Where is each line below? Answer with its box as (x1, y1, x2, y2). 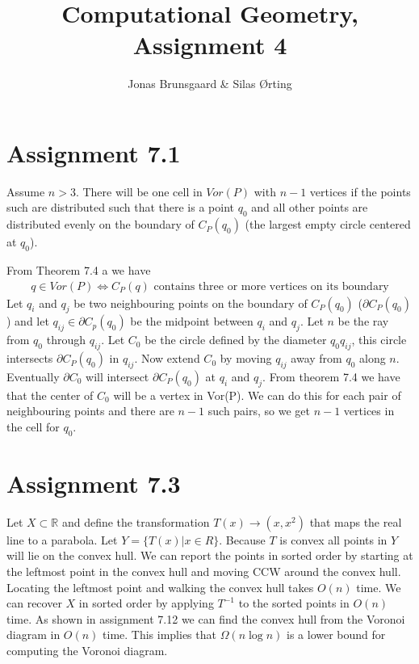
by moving (220, 350, 272, 367)
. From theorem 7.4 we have (262, 368, 400, 385)
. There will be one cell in (75, 183, 203, 200)
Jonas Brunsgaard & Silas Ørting (128, 75, 292, 92)
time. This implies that (103, 626, 216, 643)
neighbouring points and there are (6, 402, 174, 419)
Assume (6, 183, 45, 200)
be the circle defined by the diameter (145, 331, 327, 348)
